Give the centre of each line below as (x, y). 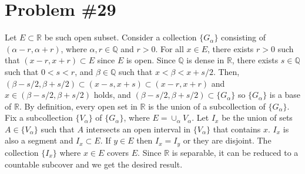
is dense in (205, 60)
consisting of (244, 37)
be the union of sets (257, 117)
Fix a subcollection (39, 117)
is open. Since (151, 60)
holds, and (112, 95)
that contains (237, 129)
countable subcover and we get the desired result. (94, 164)
